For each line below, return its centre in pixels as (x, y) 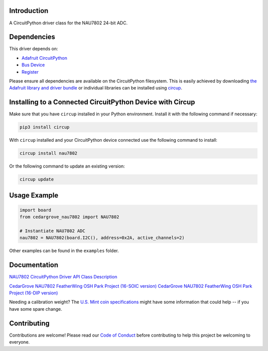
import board (35, 210)
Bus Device (33, 65)
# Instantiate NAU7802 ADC (52, 231)
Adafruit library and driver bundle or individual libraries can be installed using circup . (96, 88)
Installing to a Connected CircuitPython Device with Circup (102, 102)
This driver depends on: (33, 49)
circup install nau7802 (49, 153)
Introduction (29, 11)
